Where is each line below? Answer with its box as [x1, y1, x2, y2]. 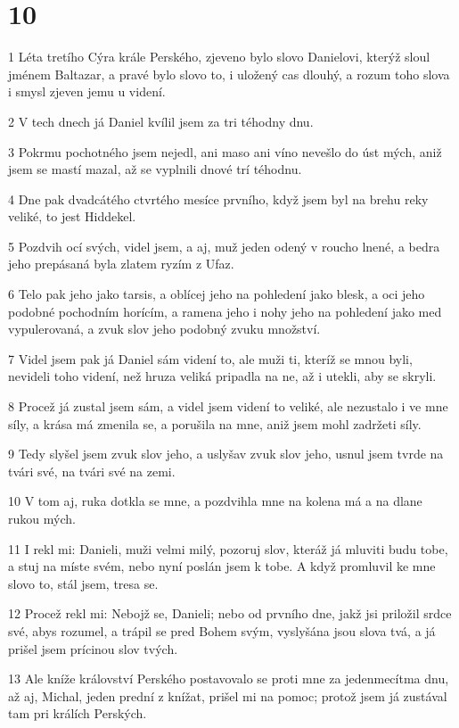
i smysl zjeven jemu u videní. [8, 82, 166, 101]
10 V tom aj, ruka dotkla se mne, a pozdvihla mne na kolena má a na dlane [8, 492, 422, 510]
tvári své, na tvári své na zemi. [8, 461, 176, 480]
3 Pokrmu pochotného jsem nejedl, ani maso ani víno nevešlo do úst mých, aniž [8, 142, 442, 161]
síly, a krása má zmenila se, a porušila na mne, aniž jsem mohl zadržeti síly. [8, 414, 422, 433]
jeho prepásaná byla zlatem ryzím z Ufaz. [8, 254, 234, 273]
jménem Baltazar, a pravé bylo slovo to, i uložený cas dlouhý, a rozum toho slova [8, 64, 450, 83]
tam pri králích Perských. [8, 704, 147, 723]
